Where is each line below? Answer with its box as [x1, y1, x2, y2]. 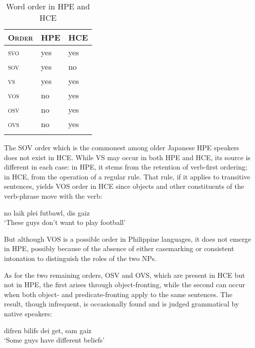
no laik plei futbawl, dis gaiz [4, 207, 90, 217]
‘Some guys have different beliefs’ [4, 335, 105, 345]
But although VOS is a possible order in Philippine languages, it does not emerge [4, 233, 252, 244]
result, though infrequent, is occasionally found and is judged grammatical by [4, 299, 239, 309]
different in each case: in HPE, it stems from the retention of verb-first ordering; [4, 162, 248, 172]
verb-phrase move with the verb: [4, 190, 102, 201]
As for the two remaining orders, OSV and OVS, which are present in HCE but [4, 269, 245, 280]
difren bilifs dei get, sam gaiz [4, 325, 92, 335]
